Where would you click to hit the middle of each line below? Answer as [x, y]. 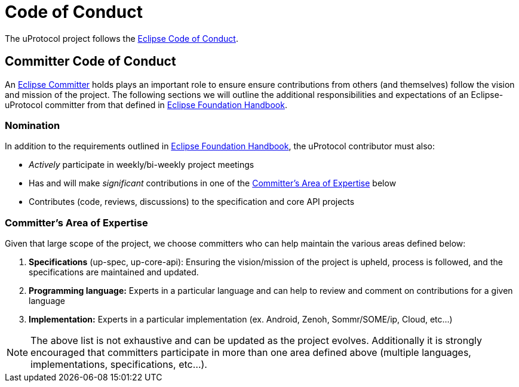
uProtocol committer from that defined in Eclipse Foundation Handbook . [146, 105]
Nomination [33, 125]
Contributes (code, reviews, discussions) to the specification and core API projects [192, 202]
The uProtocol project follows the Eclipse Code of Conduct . [122, 38]
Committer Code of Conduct [90, 62]
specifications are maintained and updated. [114, 272]
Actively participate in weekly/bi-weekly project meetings [142, 165]
